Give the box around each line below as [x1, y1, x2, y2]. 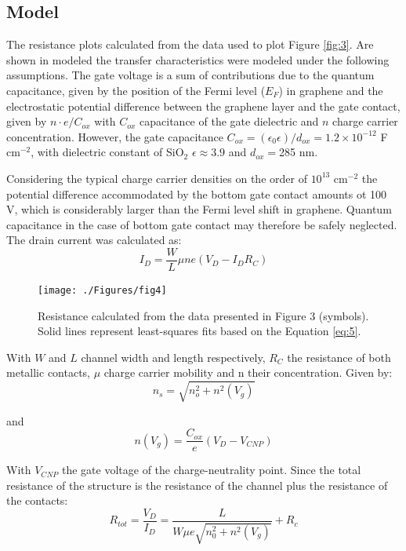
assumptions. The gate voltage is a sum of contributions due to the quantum [6, 67, 375, 83]
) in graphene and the [278, 82, 383, 98]
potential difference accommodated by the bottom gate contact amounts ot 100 [6, 185, 387, 202]
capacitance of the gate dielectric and [140, 113, 319, 130]
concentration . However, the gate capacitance [6, 128, 223, 144]
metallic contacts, [6, 364, 91, 381]
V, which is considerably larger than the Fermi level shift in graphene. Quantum [6, 201, 392, 217]
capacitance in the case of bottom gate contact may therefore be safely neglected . [6, 216, 397, 232]
